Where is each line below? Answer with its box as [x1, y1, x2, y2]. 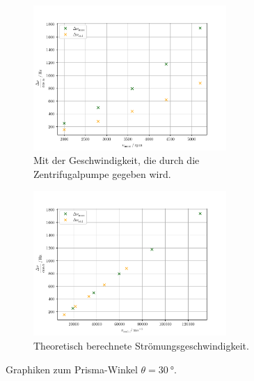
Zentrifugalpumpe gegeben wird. [33, 167, 171, 181]
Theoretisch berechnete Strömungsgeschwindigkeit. [33, 338, 249, 353]
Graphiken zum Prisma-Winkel [6, 361, 138, 376]
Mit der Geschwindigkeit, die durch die [33, 153, 200, 167]
